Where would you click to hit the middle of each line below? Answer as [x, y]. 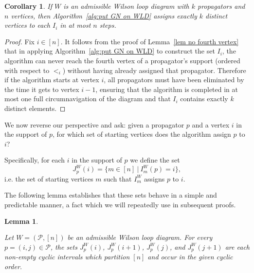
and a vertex [211, 124]
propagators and [221, 6]
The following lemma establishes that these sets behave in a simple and [111, 195]
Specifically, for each [35, 160]
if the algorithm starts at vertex [52, 80]
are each [237, 246]
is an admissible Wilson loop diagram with [126, 6]
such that [118, 178]
